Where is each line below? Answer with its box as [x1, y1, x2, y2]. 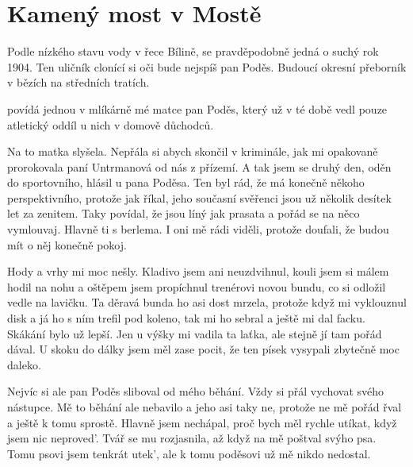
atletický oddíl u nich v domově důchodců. [7, 116, 214, 133]
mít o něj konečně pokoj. [7, 236, 127, 253]
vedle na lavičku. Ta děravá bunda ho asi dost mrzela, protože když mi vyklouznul [7, 294, 407, 311]
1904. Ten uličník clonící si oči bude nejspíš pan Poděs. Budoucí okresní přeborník [7, 58, 407, 75]
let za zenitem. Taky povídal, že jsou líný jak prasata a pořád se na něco [7, 205, 360, 222]
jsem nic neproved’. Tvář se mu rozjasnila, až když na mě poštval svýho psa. [7, 430, 377, 446]
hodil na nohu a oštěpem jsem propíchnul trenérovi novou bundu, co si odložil [7, 278, 386, 295]
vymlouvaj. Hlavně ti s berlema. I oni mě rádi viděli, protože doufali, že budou [7, 221, 389, 237]
